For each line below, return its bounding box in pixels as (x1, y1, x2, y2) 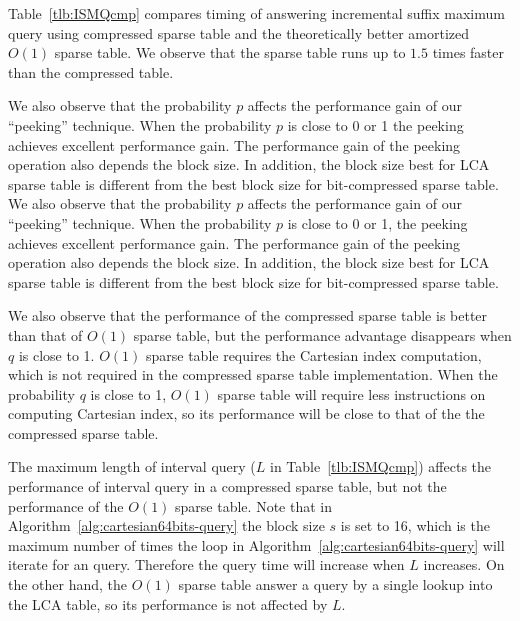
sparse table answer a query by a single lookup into (178, 574, 493, 595)
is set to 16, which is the (340, 515, 490, 536)
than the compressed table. (8, 61, 174, 82)
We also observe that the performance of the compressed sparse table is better (8, 305, 488, 326)
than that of (8, 324, 83, 345)
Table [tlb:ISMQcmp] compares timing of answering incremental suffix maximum (8, 3, 505, 23)
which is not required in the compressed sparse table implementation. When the (8, 364, 498, 385)
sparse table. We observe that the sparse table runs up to (54, 42, 406, 63)
